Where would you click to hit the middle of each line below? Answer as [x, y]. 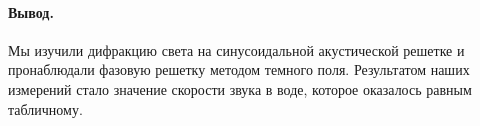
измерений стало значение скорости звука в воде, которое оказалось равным [240, 88]
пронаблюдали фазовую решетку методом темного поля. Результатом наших [239, 69]
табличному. [45, 108]
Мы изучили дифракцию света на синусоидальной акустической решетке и [236, 49]
